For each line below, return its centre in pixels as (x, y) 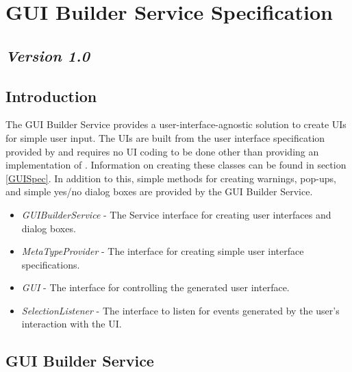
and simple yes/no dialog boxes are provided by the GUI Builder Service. (159, 191)
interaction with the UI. (72, 324)
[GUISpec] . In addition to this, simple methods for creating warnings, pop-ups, (171, 178)
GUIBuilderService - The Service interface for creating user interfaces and (176, 214)
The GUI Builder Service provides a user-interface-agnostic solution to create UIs (176, 124)
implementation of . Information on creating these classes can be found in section (176, 165)
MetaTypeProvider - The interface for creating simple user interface (163, 251)
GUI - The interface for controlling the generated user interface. (155, 287)
